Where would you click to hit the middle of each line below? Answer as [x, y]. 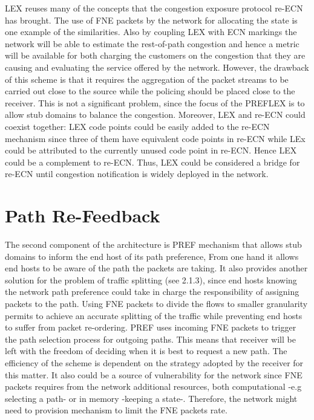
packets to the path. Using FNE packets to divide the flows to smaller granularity [156, 303]
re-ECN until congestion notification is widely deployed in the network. [137, 174]
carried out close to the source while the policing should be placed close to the [150, 91]
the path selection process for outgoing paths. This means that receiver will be [150, 339]
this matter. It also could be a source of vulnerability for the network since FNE [154, 374]
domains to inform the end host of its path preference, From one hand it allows [152, 256]
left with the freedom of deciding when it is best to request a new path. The [146, 351]
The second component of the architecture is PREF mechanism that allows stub [153, 244]
